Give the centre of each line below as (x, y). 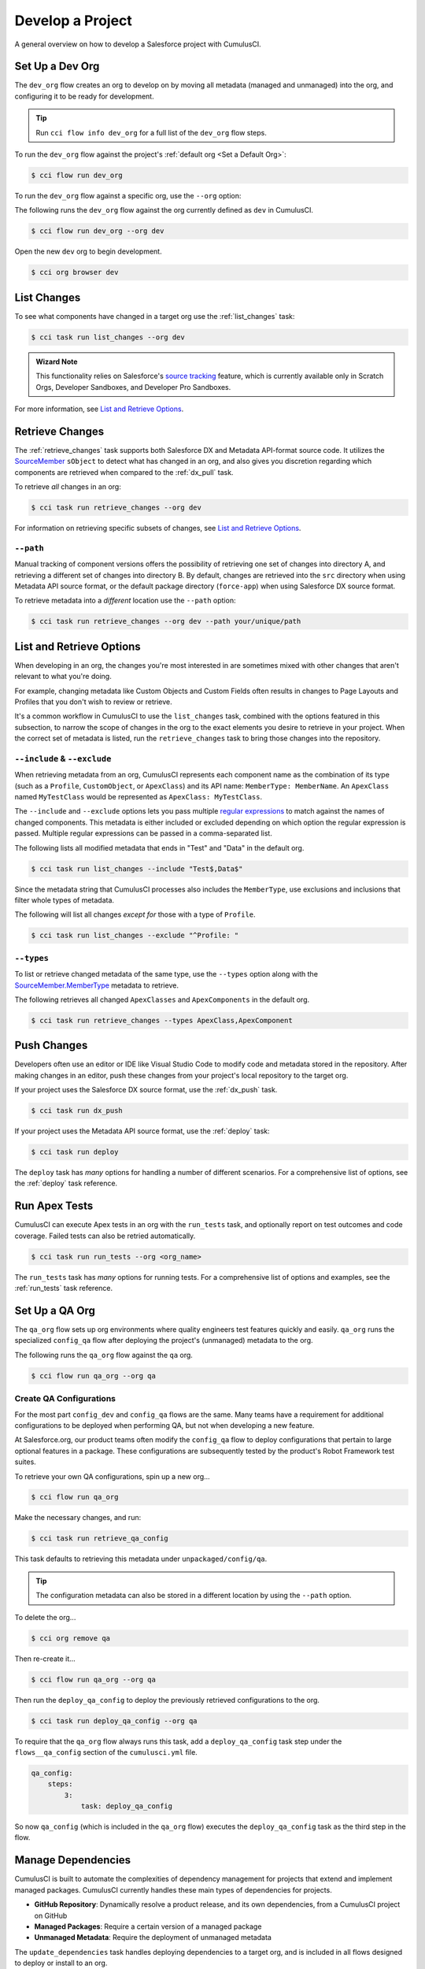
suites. (26, 1462)
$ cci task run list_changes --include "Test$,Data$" (137, 869)
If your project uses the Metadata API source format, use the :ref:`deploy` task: (142, 1131)
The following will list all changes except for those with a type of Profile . (135, 914)
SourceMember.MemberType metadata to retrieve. (96, 985)
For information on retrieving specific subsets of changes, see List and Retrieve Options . (158, 528)
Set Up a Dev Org (57, 67)
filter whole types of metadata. (64, 900)
